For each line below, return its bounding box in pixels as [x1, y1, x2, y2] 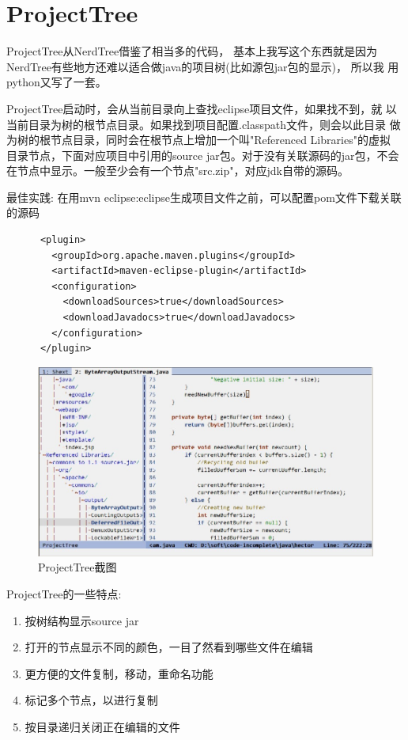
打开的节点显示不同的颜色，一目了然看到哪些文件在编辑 [25, 639, 313, 655]
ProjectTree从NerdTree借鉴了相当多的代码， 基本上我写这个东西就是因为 [6, 43, 377, 59]
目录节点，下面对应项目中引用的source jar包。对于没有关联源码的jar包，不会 [6, 146, 399, 163]
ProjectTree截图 [38, 559, 117, 575]
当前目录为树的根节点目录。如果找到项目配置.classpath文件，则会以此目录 [6, 116, 387, 132]
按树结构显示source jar [25, 612, 139, 628]
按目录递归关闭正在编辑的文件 [25, 718, 180, 734]
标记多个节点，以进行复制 [25, 692, 158, 708]
